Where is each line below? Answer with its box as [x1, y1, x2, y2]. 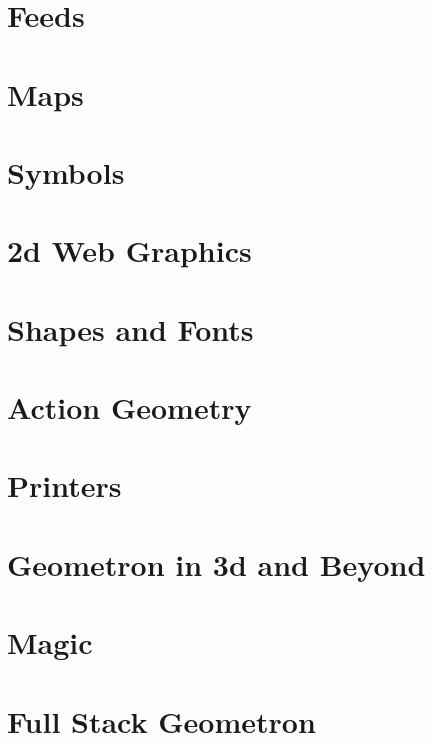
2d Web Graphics [7, 230, 252, 271]
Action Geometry [7, 387, 252, 428]
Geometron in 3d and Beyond [7, 543, 426, 584]
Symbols [7, 151, 125, 192]
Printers [7, 465, 122, 506]
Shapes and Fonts [7, 308, 254, 349]
